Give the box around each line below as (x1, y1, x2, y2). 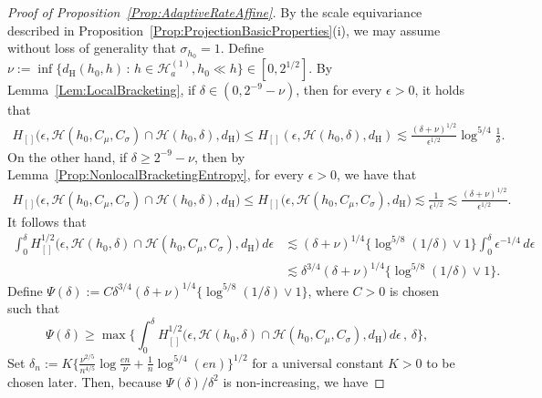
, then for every (296, 80, 382, 99)
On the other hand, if (7, 147, 128, 166)
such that (7, 299, 60, 318)
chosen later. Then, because (7, 372, 162, 391)
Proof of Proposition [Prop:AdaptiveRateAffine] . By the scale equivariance (7, 3, 422, 21)
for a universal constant (252, 352, 384, 372)
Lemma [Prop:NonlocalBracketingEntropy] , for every (7, 165, 304, 184)
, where (307, 281, 349, 300)
